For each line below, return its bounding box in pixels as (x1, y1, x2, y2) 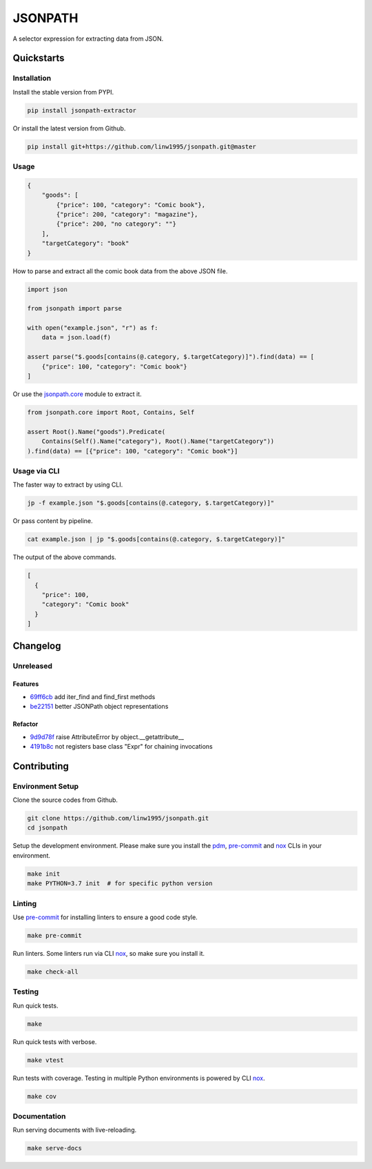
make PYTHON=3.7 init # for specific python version (27, 880, 213, 887)
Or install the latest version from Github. (12, 124, 126, 132)
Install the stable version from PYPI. (12, 88, 114, 96)
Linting (12, 898, 37, 908)
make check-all (27, 967, 79, 976)
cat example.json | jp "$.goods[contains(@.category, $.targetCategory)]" (27, 536, 286, 543)
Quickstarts (12, 52, 65, 64)
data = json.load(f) (41, 333, 112, 342)
